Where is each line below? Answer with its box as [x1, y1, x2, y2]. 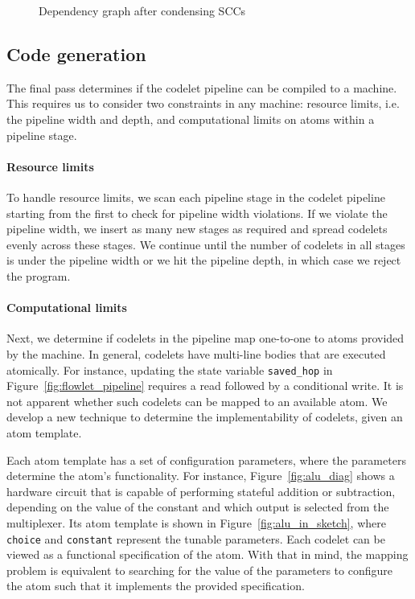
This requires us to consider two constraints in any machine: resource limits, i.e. [6, 95, 400, 112]
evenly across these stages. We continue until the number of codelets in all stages [6, 236, 405, 252]
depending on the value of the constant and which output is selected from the [6, 498, 389, 515]
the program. [6, 267, 71, 284]
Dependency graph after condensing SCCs [39, 2, 246, 18]
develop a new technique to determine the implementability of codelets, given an [6, 408, 403, 425]
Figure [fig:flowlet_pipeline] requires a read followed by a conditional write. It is [6, 377, 404, 394]
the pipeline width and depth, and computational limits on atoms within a [6, 110, 375, 127]
